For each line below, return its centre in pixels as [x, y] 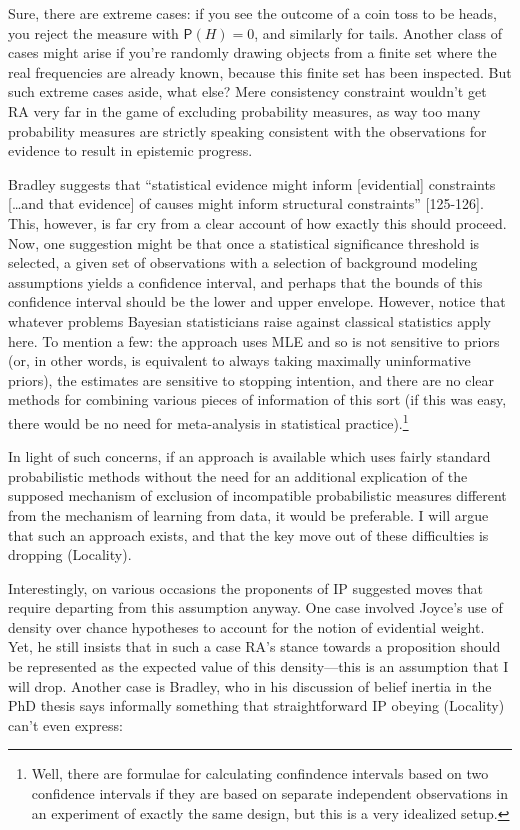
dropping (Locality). [70, 554]
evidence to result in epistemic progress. [130, 150]
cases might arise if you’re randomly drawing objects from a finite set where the [252, 52]
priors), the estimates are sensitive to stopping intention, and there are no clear [251, 379]
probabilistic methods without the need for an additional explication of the [238, 475]
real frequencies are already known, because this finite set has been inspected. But [260, 71]
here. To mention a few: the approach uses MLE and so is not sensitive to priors [254, 340]
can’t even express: [65, 724]
